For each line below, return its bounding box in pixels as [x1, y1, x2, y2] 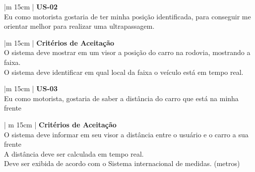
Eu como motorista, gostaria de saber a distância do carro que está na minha [4, 93, 239, 103]
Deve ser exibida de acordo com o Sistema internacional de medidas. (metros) [4, 158, 240, 169]
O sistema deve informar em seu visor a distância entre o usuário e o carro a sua [4, 129, 249, 139]
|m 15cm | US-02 [4, 1, 58, 11]
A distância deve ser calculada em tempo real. [4, 148, 144, 159]
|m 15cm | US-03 [4, 83, 58, 94]
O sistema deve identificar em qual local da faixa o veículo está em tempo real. [4, 66, 244, 77]
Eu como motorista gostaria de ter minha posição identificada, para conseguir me [4, 11, 251, 21]
